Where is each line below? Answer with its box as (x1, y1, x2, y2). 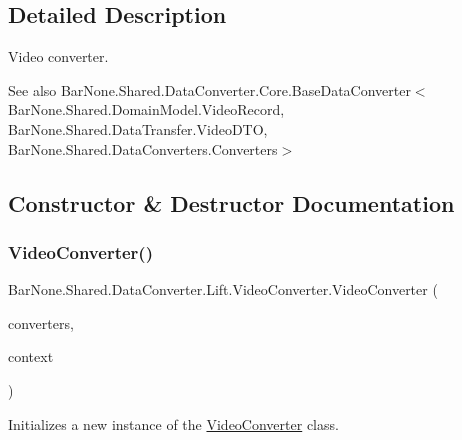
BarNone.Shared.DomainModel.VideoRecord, (8, 99, 285, 120)
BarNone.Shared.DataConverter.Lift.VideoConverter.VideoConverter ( (8, 279, 438, 300)
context (8, 346, 54, 367)
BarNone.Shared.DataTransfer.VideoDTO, (8, 118, 268, 139)
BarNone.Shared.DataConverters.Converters (8, 138, 278, 159)
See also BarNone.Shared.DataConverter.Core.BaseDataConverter (8, 79, 411, 100)
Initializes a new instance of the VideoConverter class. (8, 413, 339, 434)
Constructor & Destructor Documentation (8, 187, 455, 218)
